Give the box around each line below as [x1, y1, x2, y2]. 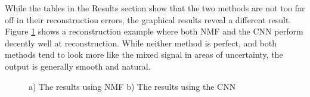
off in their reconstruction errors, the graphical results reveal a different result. [5, 13, 292, 26]
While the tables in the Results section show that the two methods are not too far [5, 2, 305, 14]
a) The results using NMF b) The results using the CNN [29, 80, 236, 92]
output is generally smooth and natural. [5, 60, 151, 72]
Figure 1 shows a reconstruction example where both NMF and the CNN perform [5, 25, 303, 37]
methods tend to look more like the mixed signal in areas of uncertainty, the [5, 48, 283, 61]
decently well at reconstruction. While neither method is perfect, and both [5, 36, 277, 49]
